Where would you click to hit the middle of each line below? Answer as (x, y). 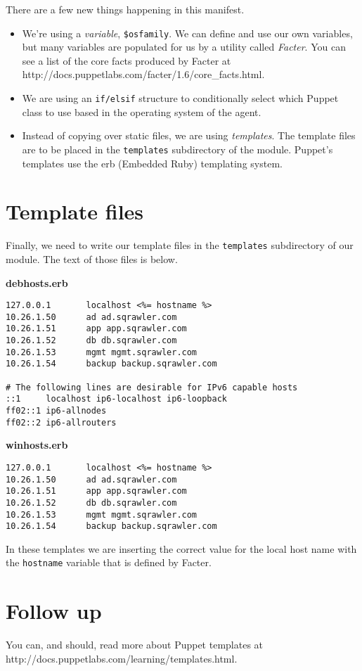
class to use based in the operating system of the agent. (142, 111)
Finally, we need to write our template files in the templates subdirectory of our (180, 245)
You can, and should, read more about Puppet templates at (135, 645)
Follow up (54, 611)
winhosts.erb (37, 445)
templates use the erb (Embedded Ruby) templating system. (152, 163)
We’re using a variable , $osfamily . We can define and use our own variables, (187, 33)
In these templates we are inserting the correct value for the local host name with (181, 548)
